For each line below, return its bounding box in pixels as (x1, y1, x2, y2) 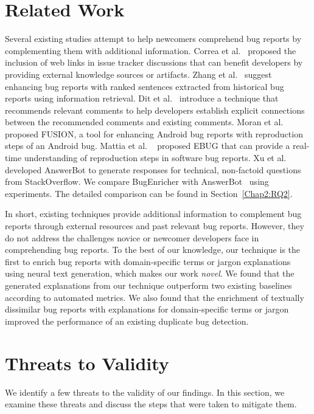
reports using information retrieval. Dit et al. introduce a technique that (5, 92, 279, 105)
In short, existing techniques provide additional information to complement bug (5, 207, 302, 220)
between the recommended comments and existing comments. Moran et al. (5, 116, 284, 128)
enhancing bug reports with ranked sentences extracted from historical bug (5, 80, 284, 92)
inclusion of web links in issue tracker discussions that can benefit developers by (5, 56, 303, 69)
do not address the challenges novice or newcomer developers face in (5, 231, 259, 244)
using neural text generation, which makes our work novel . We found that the (5, 267, 295, 280)
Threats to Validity (5, 350, 169, 375)
